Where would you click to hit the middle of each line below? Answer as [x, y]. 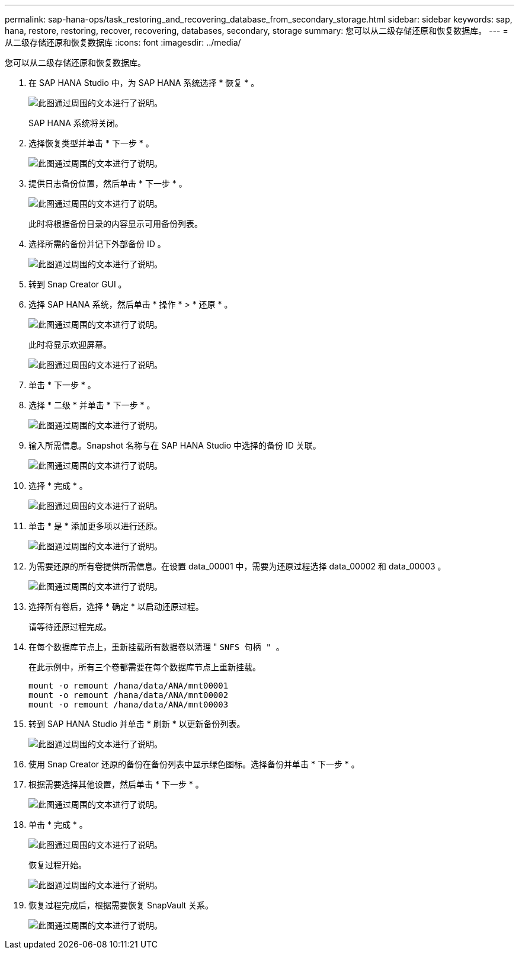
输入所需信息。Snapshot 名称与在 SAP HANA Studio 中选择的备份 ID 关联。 [175, 445]
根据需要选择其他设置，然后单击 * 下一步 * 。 [116, 784]
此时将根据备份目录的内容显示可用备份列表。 [116, 224]
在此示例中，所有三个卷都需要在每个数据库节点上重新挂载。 [145, 667]
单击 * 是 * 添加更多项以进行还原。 [95, 526]
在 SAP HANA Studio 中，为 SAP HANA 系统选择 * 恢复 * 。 [144, 83]
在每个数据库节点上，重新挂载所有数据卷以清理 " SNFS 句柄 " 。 [156, 647]
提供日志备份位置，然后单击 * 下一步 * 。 [108, 183]
